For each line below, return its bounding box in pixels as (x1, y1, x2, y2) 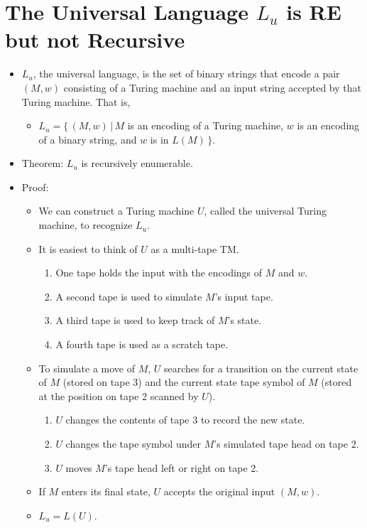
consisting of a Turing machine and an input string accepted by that (63, 80, 361, 95)
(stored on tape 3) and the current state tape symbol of (62, 375, 305, 389)
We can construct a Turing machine (38, 203, 195, 218)
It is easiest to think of (38, 241, 138, 256)
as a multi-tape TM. (150, 241, 239, 256)
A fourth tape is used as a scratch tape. (55, 337, 229, 352)
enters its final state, (61, 484, 150, 499)
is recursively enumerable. (81, 156, 193, 171)
